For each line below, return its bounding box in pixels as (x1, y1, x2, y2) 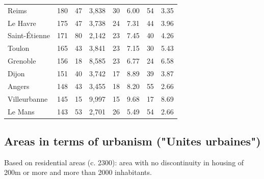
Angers (8, 80, 30, 91)
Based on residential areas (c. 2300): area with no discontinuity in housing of (4, 157, 244, 167)
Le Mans (8, 106, 35, 116)
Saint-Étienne (8, 30, 50, 41)
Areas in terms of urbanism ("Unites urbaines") (4, 133, 261, 148)
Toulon (8, 43, 30, 53)
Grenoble (8, 55, 36, 66)
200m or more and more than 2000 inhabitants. (4, 167, 152, 177)
